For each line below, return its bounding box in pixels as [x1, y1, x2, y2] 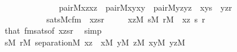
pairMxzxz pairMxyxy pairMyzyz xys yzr [58, 1, 232, 13]
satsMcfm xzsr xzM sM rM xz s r [46, 12, 205, 25]
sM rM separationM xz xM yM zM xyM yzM [4, 35, 185, 48]
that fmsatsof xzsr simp [4, 24, 102, 37]
